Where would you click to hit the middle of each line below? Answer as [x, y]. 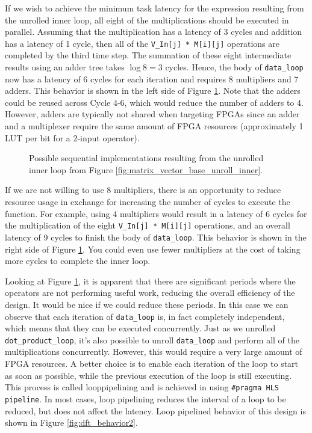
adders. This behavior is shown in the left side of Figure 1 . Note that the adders [153, 91]
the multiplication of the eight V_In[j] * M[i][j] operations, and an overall [148, 225]
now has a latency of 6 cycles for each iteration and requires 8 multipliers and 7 [152, 78]
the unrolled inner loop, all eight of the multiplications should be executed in [147, 20]
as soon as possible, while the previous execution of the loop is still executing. [148, 375]
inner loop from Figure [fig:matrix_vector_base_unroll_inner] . [146, 169]
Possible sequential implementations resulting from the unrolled [146, 158]
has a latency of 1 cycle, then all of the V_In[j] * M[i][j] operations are [142, 43]
